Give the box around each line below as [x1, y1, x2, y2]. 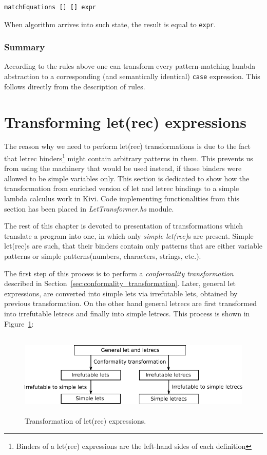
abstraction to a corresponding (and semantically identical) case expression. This [4, 71, 260, 82]
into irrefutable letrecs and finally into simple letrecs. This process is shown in [4, 308, 250, 318]
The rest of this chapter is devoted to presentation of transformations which [4, 220, 243, 231]
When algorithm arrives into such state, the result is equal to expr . [4, 18, 216, 29]
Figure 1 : [4, 318, 34, 329]
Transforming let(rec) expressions [4, 111, 246, 132]
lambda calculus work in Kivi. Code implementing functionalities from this [4, 193, 240, 204]
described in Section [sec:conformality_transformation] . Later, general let [4, 278, 236, 289]
